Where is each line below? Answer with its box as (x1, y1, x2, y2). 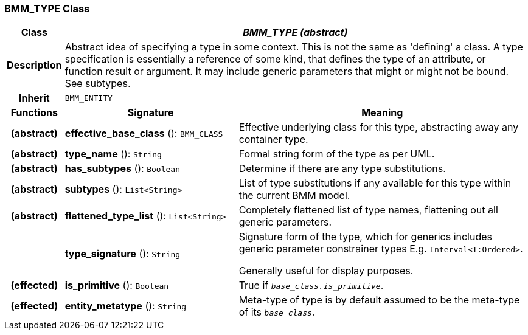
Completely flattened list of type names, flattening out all (238, 204, 498, 216)
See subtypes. (64, 77, 131, 90)
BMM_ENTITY (64, 93, 113, 103)
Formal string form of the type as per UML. (238, 148, 435, 161)
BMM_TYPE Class (4, 2, 90, 15)
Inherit (18, 92, 50, 105)
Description (7, 59, 62, 72)
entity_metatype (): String (64, 300, 187, 313)
